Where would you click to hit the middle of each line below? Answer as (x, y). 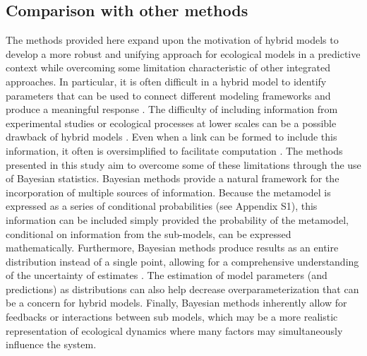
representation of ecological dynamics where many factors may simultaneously (174, 330)
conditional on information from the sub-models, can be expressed (149, 233)
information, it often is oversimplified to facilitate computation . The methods (174, 150)
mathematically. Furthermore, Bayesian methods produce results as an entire (172, 248)
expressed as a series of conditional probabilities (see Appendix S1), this (162, 206)
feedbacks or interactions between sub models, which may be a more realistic (172, 317)
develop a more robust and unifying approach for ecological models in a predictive (183, 53)
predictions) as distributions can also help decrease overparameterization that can (182, 289)
